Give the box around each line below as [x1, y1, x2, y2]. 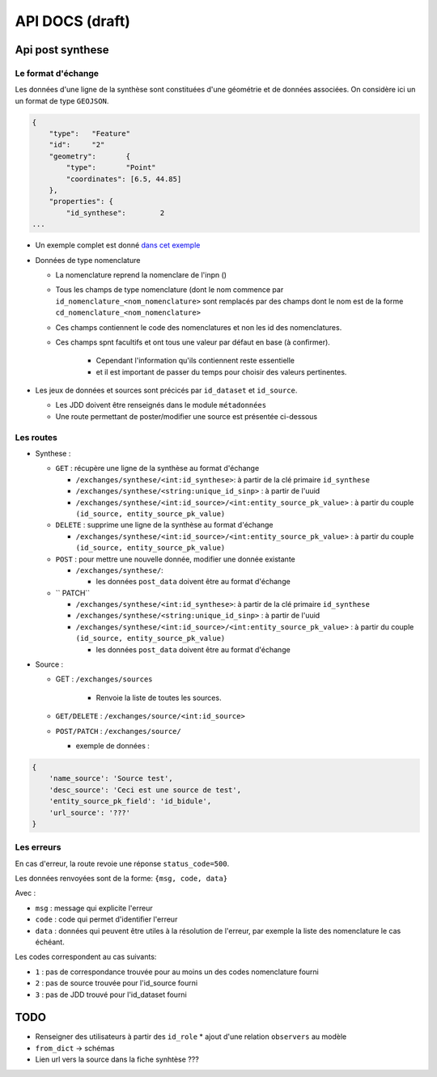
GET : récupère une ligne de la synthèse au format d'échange [55, 464, 260, 473]
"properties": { [49, 197, 113, 206]
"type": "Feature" [49, 129, 131, 138]
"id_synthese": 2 [66, 208, 165, 218]
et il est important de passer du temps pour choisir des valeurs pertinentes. [95, 367, 347, 376]
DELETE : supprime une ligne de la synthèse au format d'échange [55, 520, 274, 530]
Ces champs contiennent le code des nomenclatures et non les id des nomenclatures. [55, 322, 342, 332]
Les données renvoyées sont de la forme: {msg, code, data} [15, 874, 228, 884]
